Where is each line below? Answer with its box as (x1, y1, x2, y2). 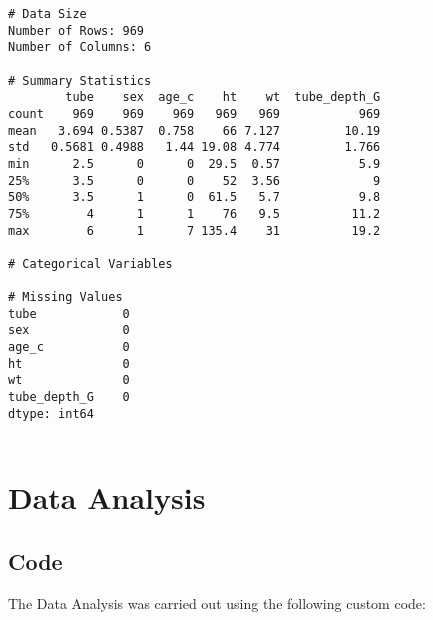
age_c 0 (8, 340, 130, 355)
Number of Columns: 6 (8, 40, 152, 55)
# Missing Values (8, 290, 123, 305)
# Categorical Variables (8, 256, 173, 271)
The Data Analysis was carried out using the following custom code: (8, 592, 426, 613)
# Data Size (8, 7, 87, 21)
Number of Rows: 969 (8, 23, 145, 38)
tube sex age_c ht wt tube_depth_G (65, 90, 381, 105)
